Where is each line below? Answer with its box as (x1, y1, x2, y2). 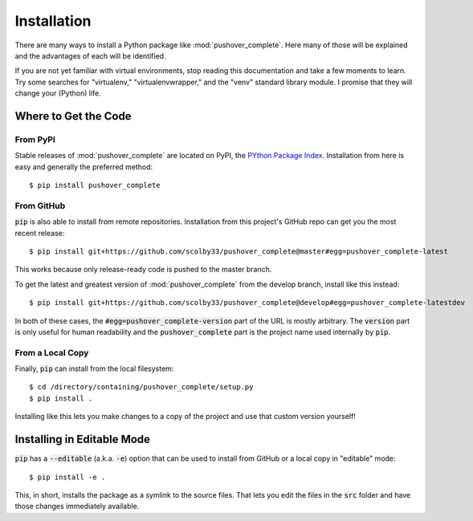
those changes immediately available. (14, 502, 140, 511)
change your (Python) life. (14, 88, 102, 98)
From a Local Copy (14, 347, 89, 358)
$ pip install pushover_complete (29, 181, 161, 190)
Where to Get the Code (14, 109, 132, 123)
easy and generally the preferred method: (14, 161, 153, 172)
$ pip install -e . (29, 472, 106, 482)
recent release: (14, 228, 65, 238)
